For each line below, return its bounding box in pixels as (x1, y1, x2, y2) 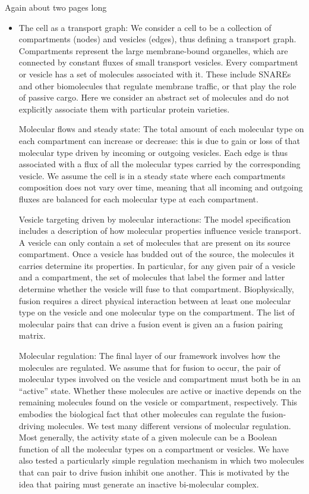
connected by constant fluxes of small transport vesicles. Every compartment (18, 56, 298, 68)
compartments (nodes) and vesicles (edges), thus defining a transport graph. (18, 33, 297, 45)
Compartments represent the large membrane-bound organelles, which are (18, 44, 288, 57)
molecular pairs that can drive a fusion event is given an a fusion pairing (18, 317, 283, 330)
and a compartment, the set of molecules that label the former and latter (18, 271, 285, 283)
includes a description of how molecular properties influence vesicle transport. (18, 224, 301, 237)
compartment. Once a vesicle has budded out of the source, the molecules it (18, 248, 295, 260)
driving (18, 419, 45, 432)
